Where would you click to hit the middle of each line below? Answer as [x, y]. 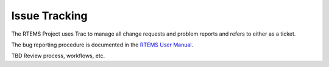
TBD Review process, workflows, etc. [58, 56]
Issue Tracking [49, 16]
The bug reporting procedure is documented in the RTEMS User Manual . [102, 45]
